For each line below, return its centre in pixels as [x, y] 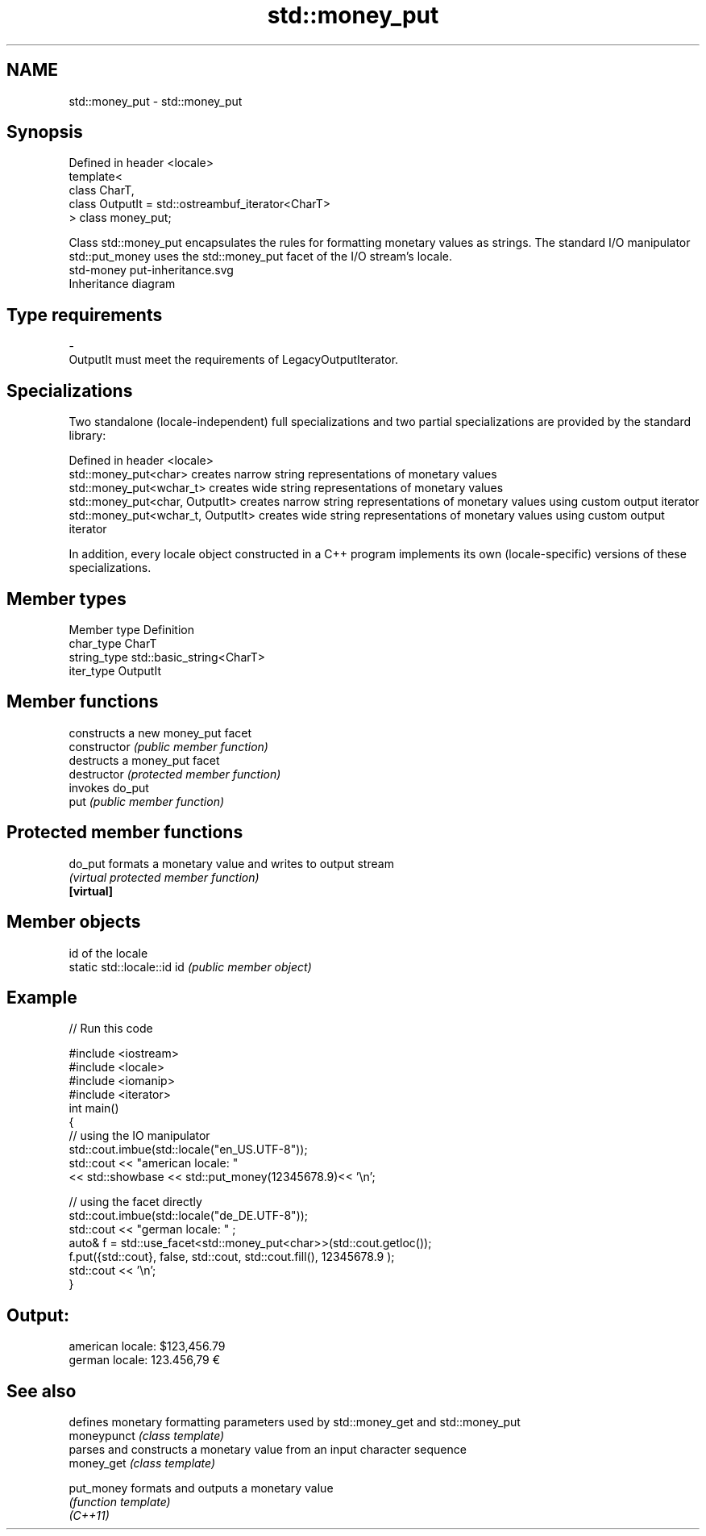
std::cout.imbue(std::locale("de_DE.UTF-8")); [189, 1216]
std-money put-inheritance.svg [151, 270]
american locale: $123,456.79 [147, 1346]
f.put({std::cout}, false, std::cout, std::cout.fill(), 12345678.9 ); [232, 1257]
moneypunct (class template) [147, 1436]
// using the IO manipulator [139, 1136]
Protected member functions [125, 833]
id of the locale [108, 953]
